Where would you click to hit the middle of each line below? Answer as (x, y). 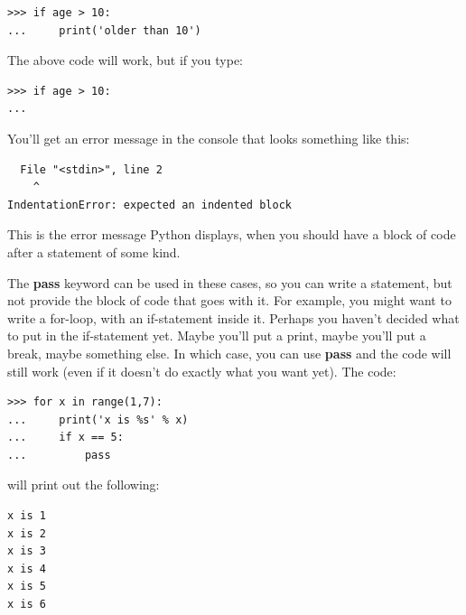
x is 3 (27, 551)
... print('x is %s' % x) (98, 419)
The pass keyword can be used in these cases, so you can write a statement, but (230, 282)
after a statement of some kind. (94, 252)
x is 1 (27, 516)
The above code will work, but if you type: (125, 60)
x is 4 (27, 568)
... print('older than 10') (104, 30)
